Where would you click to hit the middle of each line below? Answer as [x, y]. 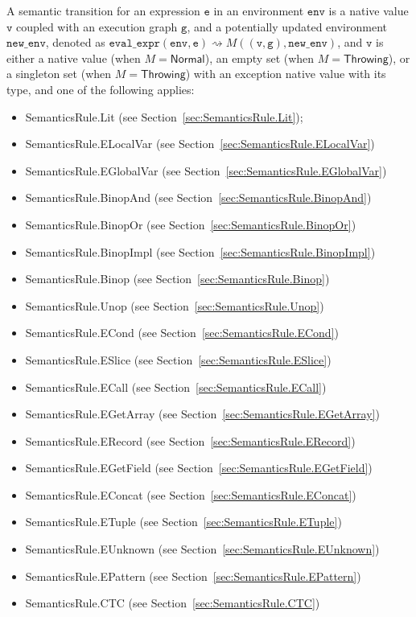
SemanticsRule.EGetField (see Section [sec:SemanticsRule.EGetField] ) [199, 468]
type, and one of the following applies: [101, 89]
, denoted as [75, 42]
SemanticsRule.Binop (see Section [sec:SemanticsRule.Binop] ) [177, 279]
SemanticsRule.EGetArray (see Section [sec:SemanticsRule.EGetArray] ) [202, 414]
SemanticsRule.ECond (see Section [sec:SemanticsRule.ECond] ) [182, 333]
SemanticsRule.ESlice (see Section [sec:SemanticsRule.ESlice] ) [178, 359]
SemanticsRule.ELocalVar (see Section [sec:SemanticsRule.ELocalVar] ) [200, 144]
